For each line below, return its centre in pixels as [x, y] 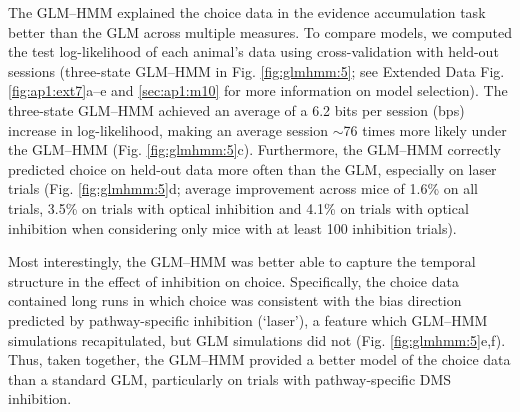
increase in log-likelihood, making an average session [168, 129]
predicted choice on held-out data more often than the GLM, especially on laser [252, 168]
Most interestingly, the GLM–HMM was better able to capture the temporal [242, 261]
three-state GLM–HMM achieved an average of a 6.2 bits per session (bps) [236, 109]
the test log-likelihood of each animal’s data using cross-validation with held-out [253, 51]
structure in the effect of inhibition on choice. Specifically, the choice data [233, 280]
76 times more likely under [425, 129]
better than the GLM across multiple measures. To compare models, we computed [260, 31]
